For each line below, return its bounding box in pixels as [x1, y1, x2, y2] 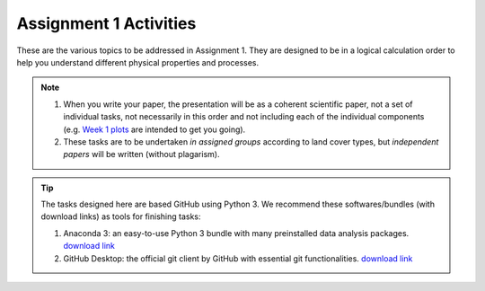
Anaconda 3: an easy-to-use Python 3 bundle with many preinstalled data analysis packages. [63, 227, 410, 238]
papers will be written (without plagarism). [63, 149, 220, 160]
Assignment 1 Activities [16, 13, 197, 33]
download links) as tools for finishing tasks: [40, 211, 201, 222]
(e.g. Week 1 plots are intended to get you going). [63, 124, 246, 135]
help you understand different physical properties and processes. [16, 57, 260, 67]
